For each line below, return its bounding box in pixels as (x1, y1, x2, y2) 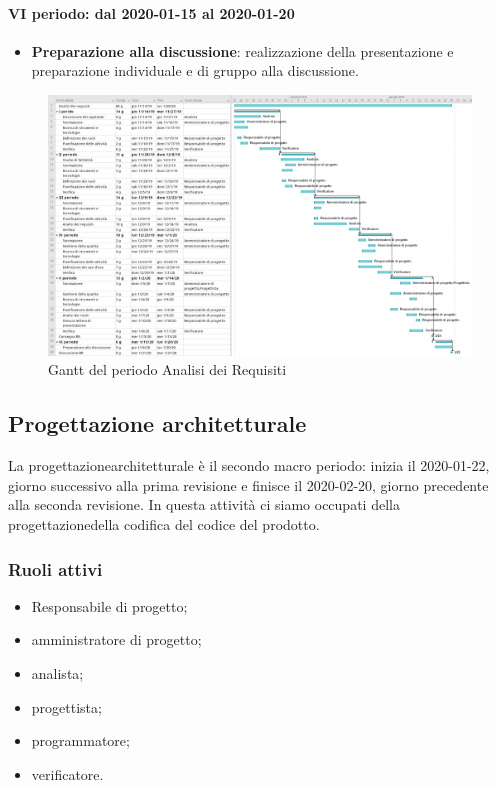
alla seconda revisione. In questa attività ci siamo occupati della (8, 494, 400, 515)
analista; (31, 663, 84, 684)
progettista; (31, 696, 102, 717)
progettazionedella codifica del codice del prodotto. (8, 514, 320, 535)
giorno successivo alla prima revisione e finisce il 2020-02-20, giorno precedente (8, 474, 489, 495)
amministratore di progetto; (31, 629, 202, 650)
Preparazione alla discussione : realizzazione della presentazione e (31, 40, 454, 61)
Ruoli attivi (8, 556, 103, 581)
